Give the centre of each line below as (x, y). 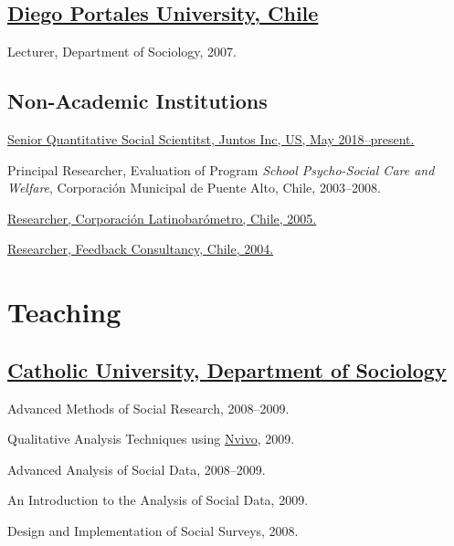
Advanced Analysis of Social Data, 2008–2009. (137, 469)
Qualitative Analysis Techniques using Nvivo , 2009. (151, 439)
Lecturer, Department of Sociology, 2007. (122, 52)
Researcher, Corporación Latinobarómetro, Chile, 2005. (162, 218)
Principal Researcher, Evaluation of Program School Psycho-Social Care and (221, 169)
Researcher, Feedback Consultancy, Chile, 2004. (141, 249)
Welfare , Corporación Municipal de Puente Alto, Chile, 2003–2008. (194, 188)
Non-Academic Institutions (137, 101)
